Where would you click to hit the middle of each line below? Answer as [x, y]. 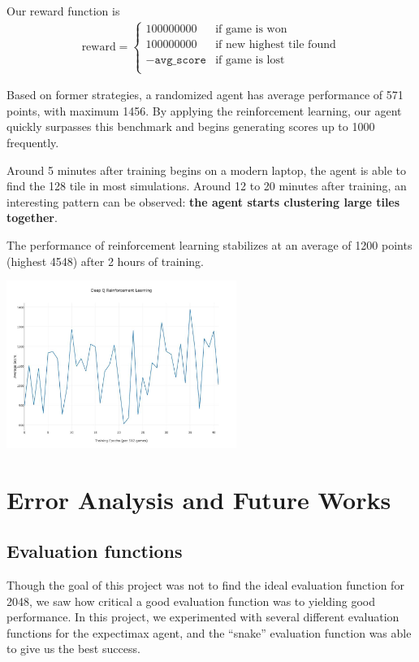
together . [32, 218]
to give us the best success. [73, 649]
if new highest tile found [276, 44]
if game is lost [250, 60]
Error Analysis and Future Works [199, 499]
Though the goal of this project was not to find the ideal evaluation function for [205, 585]
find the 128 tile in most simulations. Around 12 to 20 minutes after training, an [207, 186]
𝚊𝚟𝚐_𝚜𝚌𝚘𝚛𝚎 [180, 60]
